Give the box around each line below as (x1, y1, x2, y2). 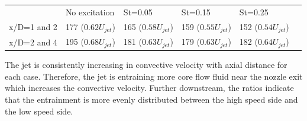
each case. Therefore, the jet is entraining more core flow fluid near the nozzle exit (5, 70, 303, 82)
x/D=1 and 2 (9, 21, 57, 33)
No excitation (65, 5, 115, 18)
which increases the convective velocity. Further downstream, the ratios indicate (5, 81, 294, 94)
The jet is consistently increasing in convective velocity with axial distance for (5, 58, 287, 71)
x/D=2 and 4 (9, 35, 57, 48)
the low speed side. (5, 104, 73, 117)
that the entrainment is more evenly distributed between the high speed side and (5, 93, 298, 106)
